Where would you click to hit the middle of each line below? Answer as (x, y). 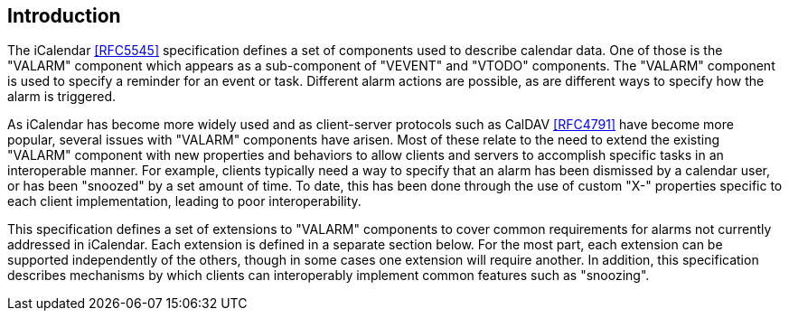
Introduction (64, 16)
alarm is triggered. (62, 97)
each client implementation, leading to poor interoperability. (184, 201)
